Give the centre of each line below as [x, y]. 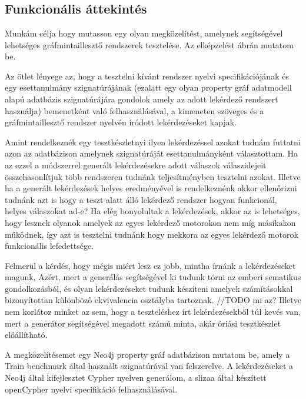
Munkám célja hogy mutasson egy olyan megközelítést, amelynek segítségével [144, 33]
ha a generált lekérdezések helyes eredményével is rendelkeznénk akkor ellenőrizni [151, 188]
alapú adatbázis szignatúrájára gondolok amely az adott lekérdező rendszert [142, 99]
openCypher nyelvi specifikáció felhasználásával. [91, 389]
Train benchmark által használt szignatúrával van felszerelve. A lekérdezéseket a [149, 366]
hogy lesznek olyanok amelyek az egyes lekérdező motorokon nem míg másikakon [150, 222]
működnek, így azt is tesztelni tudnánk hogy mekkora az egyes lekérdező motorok [152, 234]
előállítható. [26, 335]
